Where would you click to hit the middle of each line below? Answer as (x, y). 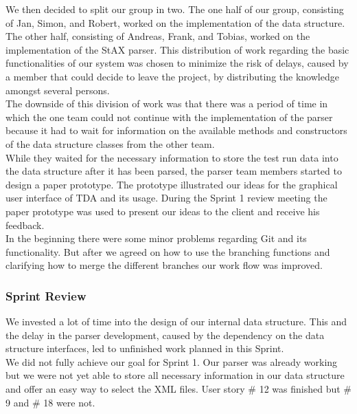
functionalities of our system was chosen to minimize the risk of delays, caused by (177, 63)
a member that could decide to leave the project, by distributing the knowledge (172, 76)
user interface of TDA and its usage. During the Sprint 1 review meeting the (166, 198)
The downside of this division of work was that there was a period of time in (167, 103)
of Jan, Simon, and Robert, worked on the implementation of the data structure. (175, 22)
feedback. (25, 225)
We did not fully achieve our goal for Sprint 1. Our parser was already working (172, 361)
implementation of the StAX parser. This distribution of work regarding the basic (177, 49)
